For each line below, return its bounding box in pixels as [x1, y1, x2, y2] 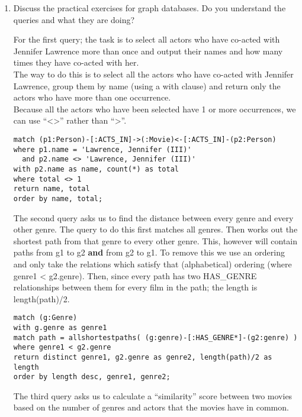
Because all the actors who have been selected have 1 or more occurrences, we [13, 102, 296, 115]
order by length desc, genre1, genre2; [13, 373, 171, 382]
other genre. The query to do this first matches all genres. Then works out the [13, 223, 298, 235]
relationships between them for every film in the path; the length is [13, 281, 258, 293]
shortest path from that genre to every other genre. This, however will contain [13, 234, 298, 247]
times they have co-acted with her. [13, 56, 139, 69]
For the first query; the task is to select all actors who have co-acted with [13, 33, 280, 46]
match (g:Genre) [13, 313, 78, 322]
